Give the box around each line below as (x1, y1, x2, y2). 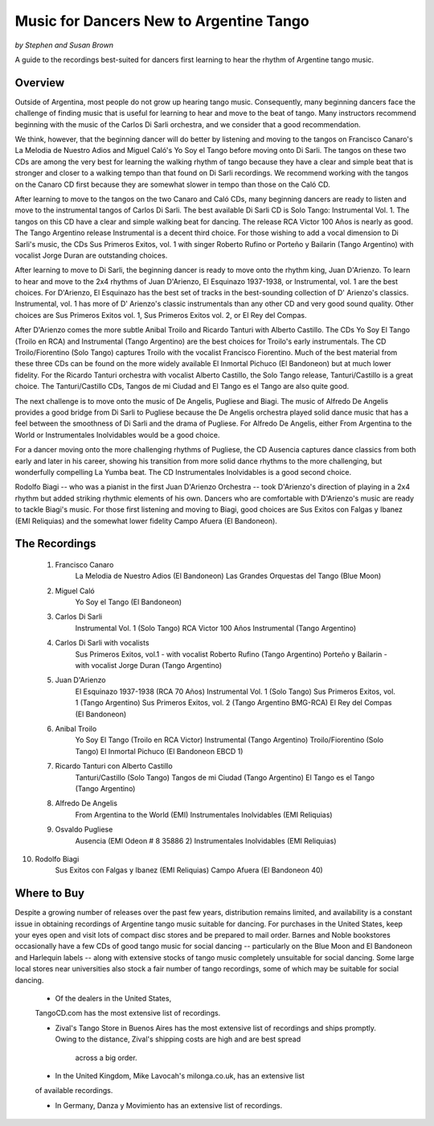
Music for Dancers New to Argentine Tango (14, 12, 309, 30)
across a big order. (75, 1053, 137, 1062)
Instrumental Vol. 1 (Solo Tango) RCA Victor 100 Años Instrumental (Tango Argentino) (75, 623, 357, 633)
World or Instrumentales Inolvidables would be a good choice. (14, 430, 220, 439)
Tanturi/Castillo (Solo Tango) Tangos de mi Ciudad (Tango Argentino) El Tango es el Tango (75, 773, 375, 782)
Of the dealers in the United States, (55, 993, 172, 1003)
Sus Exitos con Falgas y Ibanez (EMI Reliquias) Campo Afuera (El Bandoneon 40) (55, 865, 323, 875)
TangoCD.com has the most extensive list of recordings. (35, 1008, 221, 1018)
